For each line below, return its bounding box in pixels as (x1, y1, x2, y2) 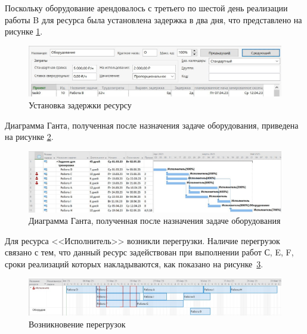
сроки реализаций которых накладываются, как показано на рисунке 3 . (5, 257, 263, 270)
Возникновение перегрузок (29, 318, 126, 330)
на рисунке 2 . (5, 130, 54, 143)
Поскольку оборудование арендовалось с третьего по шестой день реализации (5, 2, 288, 14)
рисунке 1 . (5, 25, 43, 38)
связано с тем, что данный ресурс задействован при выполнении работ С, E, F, (5, 246, 294, 258)
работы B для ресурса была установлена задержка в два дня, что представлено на (5, 13, 302, 26)
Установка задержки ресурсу (29, 99, 132, 111)
